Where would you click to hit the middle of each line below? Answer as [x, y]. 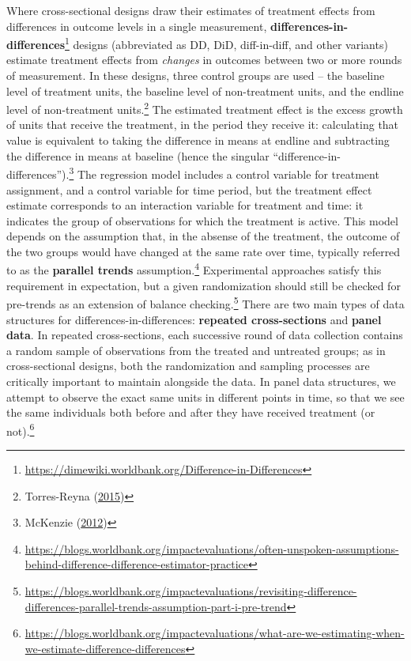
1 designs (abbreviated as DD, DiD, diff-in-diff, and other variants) [226, 43]
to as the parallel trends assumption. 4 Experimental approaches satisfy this [194, 269]
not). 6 [21, 429]
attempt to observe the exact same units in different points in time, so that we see [205, 397]
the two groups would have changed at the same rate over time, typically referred [204, 251]
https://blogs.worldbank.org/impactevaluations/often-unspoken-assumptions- [212, 548]
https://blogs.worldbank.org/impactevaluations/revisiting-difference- [191, 590]
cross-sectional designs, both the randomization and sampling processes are [188, 366]
